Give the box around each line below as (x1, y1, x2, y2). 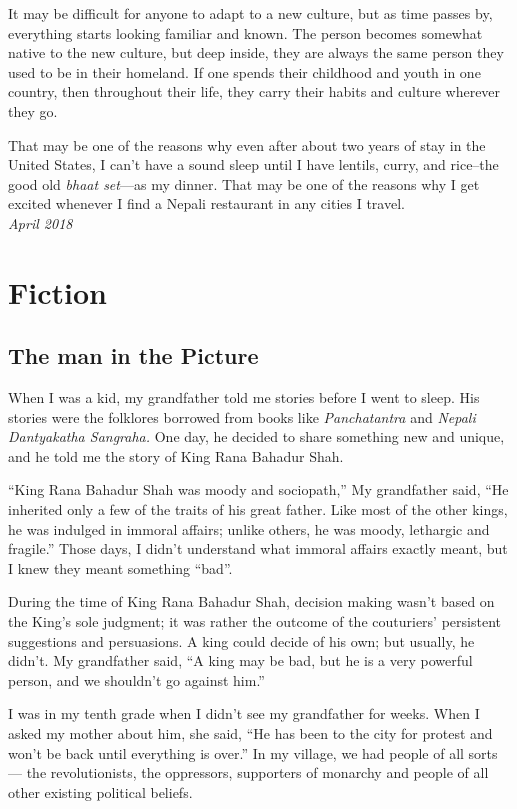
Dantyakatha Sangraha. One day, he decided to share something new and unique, (8, 426, 505, 447)
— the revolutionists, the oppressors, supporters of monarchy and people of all (8, 762, 489, 783)
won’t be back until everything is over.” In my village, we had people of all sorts (8, 742, 498, 763)
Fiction (8, 271, 107, 312)
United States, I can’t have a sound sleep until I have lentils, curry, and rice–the (8, 154, 499, 175)
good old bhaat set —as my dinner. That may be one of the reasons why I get (8, 173, 480, 194)
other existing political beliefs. (8, 781, 193, 802)
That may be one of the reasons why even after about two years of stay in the (8, 134, 486, 155)
